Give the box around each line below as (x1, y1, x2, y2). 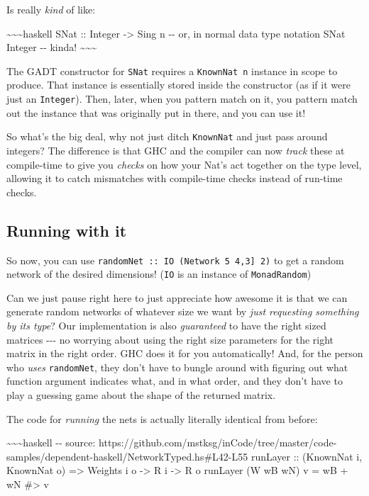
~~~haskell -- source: (6, 435, 96, 450)
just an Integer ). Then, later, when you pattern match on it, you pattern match (6, 91, 358, 106)
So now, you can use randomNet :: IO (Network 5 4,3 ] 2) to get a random (6, 252, 344, 267)
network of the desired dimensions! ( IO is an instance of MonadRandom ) (6, 266, 312, 281)
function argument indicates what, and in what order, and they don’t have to (6, 373, 343, 388)
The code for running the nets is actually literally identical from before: (6, 411, 318, 426)
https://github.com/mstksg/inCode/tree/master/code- (99, 435, 337, 450)
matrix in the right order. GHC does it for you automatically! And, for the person (6, 346, 363, 361)
